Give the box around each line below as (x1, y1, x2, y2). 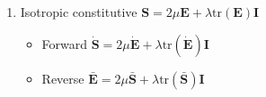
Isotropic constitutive (20, 3, 137, 20)
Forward (41, 34, 88, 53)
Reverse (41, 69, 84, 87)
